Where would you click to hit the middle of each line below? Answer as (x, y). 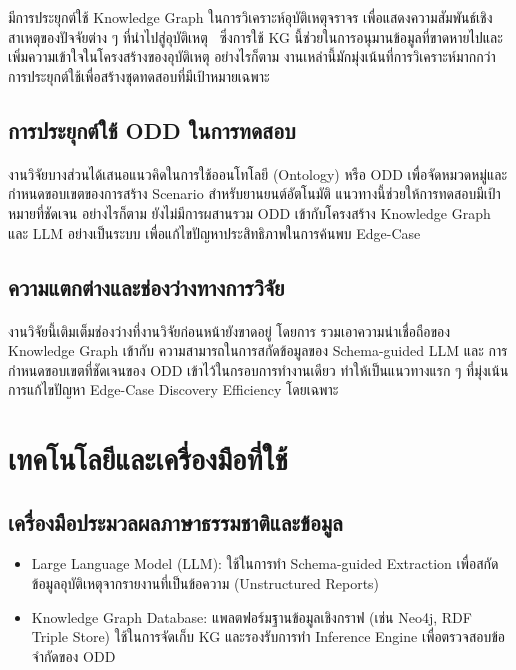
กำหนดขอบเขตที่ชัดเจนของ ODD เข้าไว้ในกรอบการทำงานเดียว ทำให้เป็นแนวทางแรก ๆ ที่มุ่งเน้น (258, 369)
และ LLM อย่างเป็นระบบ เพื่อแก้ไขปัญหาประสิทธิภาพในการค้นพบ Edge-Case (214, 232)
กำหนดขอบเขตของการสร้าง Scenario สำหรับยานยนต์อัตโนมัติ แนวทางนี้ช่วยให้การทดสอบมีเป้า (254, 193)
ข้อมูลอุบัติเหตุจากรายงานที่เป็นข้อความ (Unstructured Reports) (205, 583)
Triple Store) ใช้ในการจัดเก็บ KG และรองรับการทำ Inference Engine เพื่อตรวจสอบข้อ (268, 636)
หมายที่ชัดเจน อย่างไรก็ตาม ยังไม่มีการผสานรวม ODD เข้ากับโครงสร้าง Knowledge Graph (249, 212)
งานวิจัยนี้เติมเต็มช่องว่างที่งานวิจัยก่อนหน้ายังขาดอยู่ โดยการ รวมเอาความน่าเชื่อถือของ (229, 330)
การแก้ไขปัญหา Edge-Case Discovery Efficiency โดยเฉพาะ (173, 389)
